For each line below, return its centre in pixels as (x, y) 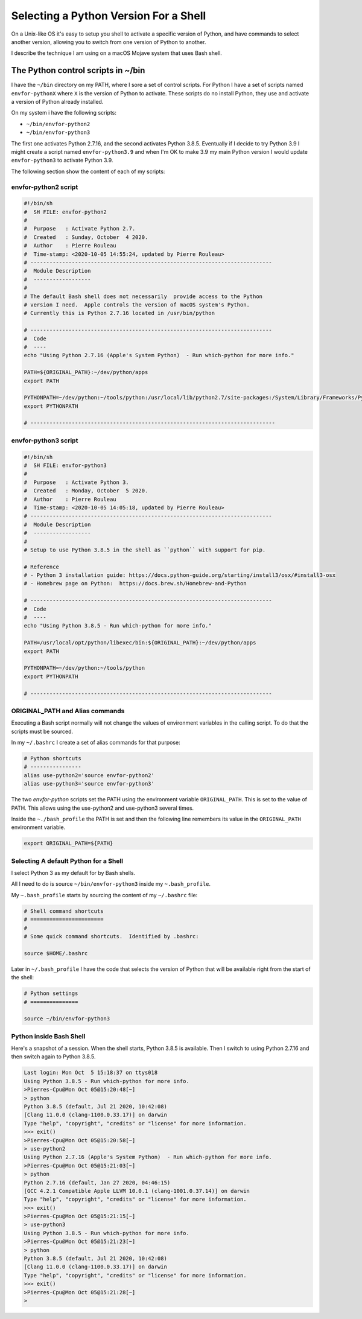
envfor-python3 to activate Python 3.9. (62, 161)
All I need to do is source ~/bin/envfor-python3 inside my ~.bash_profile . (111, 884)
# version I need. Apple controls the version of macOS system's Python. (137, 304)
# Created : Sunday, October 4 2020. (86, 237)
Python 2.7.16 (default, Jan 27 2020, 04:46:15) (97, 1182)
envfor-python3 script (45, 440)
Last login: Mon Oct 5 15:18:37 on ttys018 (91, 1073)
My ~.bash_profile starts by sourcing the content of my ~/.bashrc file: (104, 895)
